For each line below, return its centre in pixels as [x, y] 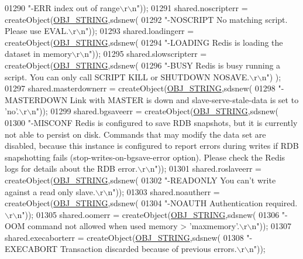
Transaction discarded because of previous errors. [148, 249]
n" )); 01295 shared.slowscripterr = [146, 54]
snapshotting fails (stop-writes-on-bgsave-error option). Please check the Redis [145, 157]
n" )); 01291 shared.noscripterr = [190, 8]
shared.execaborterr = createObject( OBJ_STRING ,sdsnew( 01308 [124, 237]
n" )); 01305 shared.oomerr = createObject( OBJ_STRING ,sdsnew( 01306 [148, 214]
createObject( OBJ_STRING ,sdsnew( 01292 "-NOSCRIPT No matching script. [146, 19]
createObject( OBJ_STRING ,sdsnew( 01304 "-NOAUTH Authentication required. [151, 203]
